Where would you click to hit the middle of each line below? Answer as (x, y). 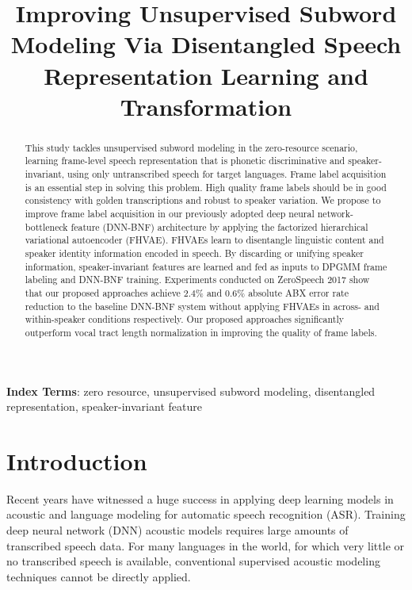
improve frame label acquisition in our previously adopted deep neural (170, 214)
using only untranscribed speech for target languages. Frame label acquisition (227, 174)
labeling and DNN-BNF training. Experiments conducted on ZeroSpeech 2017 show (197, 280)
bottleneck (46, 226)
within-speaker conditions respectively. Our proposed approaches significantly (185, 319)
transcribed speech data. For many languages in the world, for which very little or (205, 545)
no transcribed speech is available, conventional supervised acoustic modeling (193, 561)
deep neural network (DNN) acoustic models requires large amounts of (177, 530)
